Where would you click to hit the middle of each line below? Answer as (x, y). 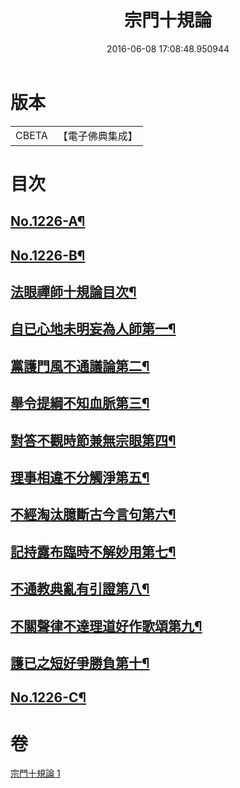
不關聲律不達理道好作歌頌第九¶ (106, 626)
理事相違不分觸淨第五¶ (80, 477)
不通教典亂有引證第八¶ (80, 589)
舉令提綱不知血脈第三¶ (80, 403)
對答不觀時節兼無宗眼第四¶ (93, 440)
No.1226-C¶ (48, 697)
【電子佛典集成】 (97, 136)
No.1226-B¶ (48, 255)
